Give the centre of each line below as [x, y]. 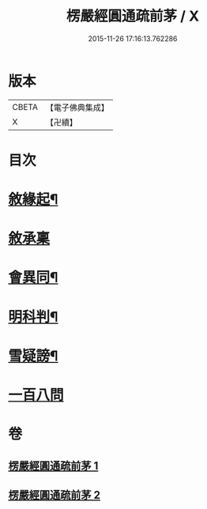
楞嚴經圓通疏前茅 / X [133, 16]
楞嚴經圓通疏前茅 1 [53, 466]
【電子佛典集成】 [77, 107]
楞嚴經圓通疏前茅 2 [55, 495]
